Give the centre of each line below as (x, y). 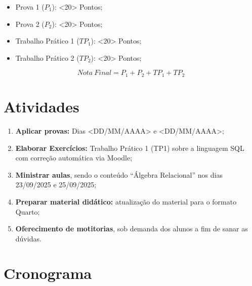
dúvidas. (28, 238)
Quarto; (28, 211)
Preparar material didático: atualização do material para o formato (126, 201)
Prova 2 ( (30, 24)
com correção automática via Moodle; (74, 158)
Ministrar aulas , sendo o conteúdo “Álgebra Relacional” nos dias (119, 174)
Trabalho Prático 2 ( (47, 57)
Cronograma (48, 273)
